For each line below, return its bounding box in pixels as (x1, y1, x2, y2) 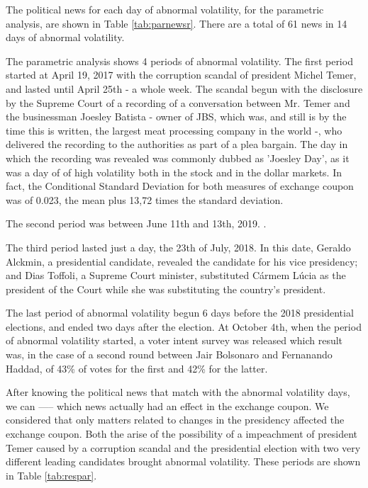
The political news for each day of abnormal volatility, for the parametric (6, 2, 324, 16)
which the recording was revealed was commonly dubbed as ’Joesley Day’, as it (6, 150, 350, 165)
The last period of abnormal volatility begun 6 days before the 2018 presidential (6, 305, 354, 320)
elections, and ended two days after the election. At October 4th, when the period (6, 319, 362, 334)
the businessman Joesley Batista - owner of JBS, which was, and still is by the (6, 109, 347, 124)
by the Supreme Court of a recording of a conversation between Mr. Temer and (6, 95, 350, 110)
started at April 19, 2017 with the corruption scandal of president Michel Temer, (6, 67, 357, 82)
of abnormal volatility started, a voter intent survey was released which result (6, 333, 343, 348)
